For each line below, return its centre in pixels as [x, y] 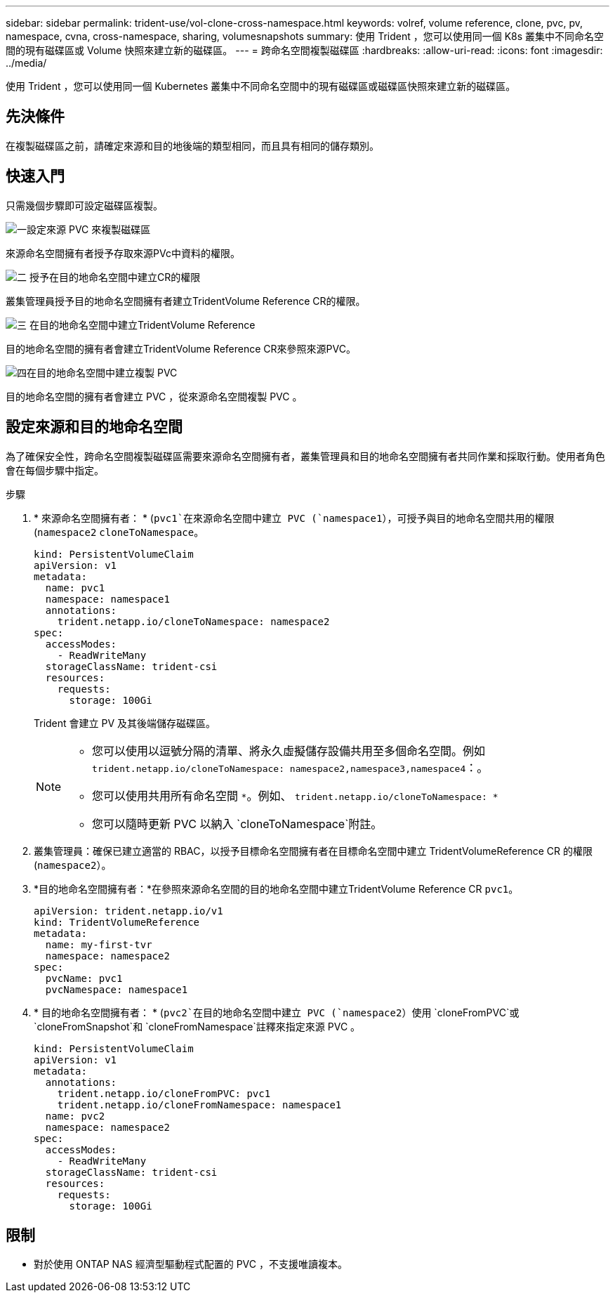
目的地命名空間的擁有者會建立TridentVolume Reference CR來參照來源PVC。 [181, 348]
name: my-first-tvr [99, 944]
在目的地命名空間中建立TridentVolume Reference [142, 324]
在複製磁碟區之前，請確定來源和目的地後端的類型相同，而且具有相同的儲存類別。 [192, 145]
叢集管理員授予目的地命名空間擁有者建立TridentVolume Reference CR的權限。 [186, 301]
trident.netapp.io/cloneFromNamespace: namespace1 [199, 1104]
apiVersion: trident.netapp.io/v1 [128, 911]
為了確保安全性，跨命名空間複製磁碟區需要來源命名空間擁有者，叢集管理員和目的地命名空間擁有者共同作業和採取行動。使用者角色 [305, 456]
